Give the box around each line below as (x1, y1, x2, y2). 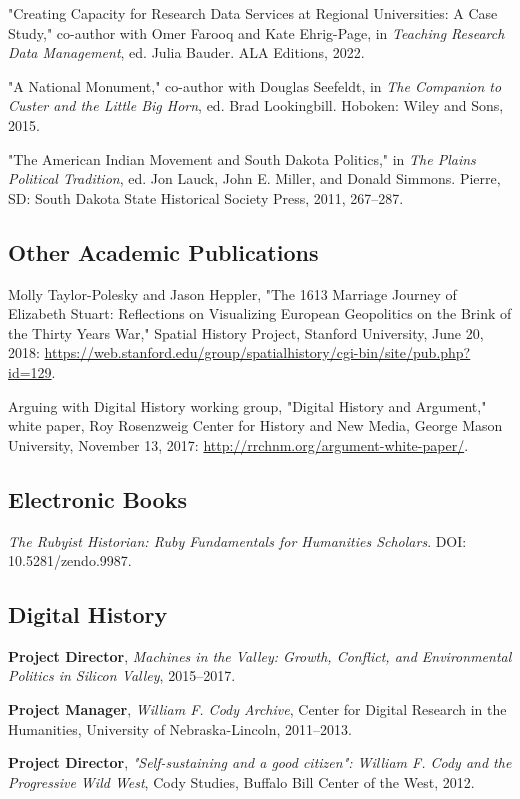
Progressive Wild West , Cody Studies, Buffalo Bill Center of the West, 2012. (8, 771, 475, 792)
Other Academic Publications (8, 236, 319, 267)
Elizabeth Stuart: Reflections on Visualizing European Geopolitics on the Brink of (8, 303, 512, 324)
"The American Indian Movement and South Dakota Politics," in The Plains (8, 148, 476, 169)
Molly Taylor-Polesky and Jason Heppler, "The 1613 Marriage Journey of (8, 283, 457, 304)
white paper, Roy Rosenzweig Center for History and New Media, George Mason (8, 415, 503, 436)
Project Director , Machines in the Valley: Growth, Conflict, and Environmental (8, 645, 512, 666)
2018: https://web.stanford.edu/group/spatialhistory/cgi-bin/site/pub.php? (8, 342, 471, 363)
